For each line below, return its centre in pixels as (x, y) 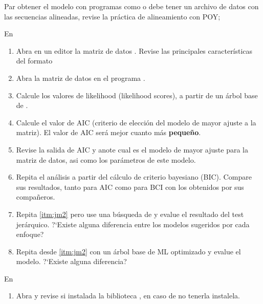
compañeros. (36, 197)
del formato (34, 61)
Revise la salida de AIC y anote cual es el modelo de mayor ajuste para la (132, 149)
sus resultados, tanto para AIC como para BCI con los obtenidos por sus (130, 187)
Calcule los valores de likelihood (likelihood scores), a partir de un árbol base (137, 95)
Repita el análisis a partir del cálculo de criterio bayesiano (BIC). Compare (134, 177)
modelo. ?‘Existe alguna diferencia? (71, 261)
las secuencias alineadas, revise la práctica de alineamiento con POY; (112, 16)
